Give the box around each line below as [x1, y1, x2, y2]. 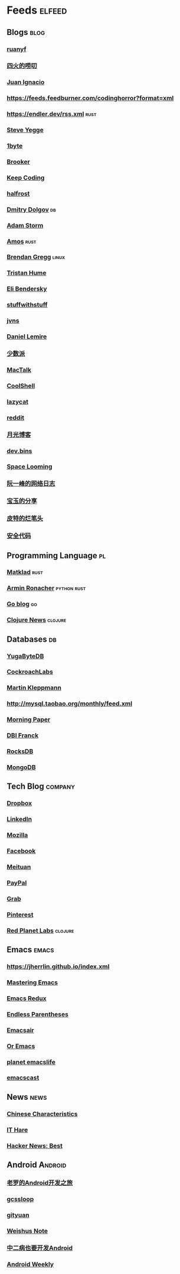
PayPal [6, 878, 27, 886]
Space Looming [6, 463, 53, 471]
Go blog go [6, 600, 37, 608]
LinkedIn [6, 815, 32, 824]
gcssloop [6, 1195, 34, 1203]
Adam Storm [6, 221, 44, 229]
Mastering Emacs [6, 978, 58, 987]
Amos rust [6, 237, 37, 245]
